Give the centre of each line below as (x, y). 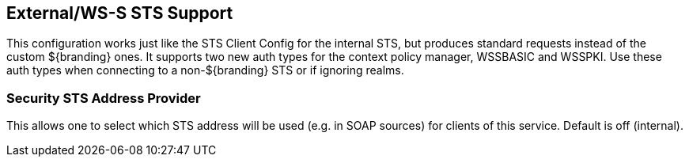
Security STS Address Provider (104, 98)
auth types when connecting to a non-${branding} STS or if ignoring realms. (205, 70)
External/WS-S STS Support (120, 13)
